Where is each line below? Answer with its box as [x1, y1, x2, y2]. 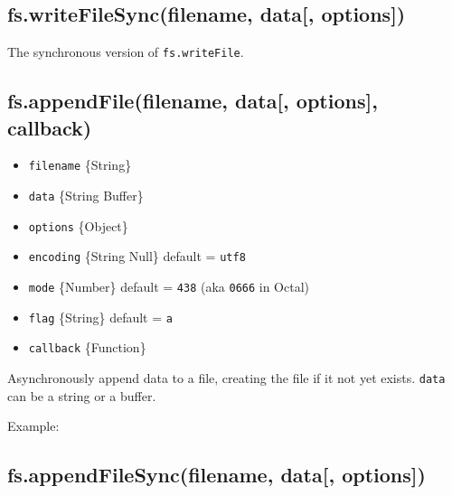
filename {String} [28, 155, 132, 174]
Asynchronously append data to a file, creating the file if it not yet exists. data [7, 369, 446, 388]
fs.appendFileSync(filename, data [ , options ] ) [7, 461, 426, 489]
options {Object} [28, 216, 128, 235]
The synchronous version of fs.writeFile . [7, 42, 244, 61]
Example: [7, 416, 60, 435]
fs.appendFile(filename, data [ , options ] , [7, 87, 378, 115]
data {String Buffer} [28, 186, 144, 205]
